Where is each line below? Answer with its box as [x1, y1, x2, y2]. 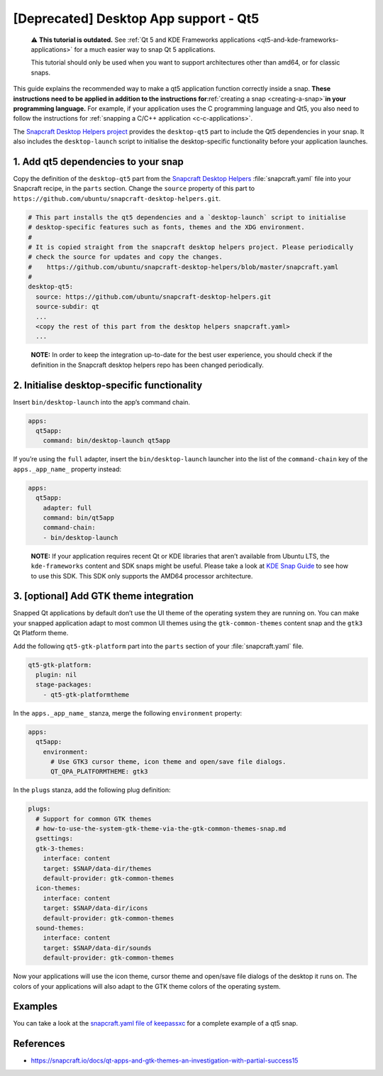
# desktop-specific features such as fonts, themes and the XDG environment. [28, 224, 305, 231]
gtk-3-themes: [35, 845, 85, 852]
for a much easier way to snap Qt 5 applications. [74, 45, 216, 53]
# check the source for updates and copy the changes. [28, 253, 223, 261]
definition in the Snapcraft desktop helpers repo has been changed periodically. [30, 361, 264, 369]
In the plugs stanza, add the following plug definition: [13, 786, 171, 794]
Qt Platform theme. [13, 629, 69, 637]
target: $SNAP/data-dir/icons [43, 904, 148, 912]
